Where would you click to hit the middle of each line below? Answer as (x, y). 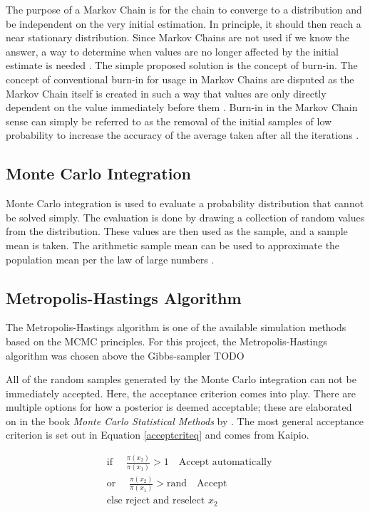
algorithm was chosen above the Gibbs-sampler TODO (125, 355)
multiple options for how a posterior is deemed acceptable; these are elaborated (179, 407)
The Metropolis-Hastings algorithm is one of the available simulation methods (176, 327)
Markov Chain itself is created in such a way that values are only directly (166, 93)
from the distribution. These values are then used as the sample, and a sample (177, 231)
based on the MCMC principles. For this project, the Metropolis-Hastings (166, 341)
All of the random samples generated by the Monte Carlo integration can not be (181, 379)
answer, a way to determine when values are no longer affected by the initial (172, 51)
